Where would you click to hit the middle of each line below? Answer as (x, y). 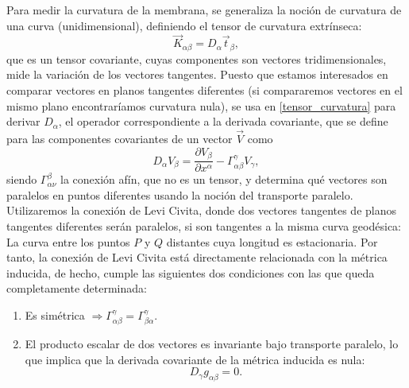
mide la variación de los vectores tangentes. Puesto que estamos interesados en (197, 74)
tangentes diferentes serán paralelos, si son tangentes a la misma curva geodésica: (204, 225)
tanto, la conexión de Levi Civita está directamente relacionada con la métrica (197, 257)
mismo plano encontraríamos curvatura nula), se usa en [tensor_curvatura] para (201, 105)
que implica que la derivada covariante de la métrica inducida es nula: (195, 359)
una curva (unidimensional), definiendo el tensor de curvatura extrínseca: (184, 25)
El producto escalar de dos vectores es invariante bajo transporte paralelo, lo (212, 344)
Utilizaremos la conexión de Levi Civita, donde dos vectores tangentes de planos (202, 210)
